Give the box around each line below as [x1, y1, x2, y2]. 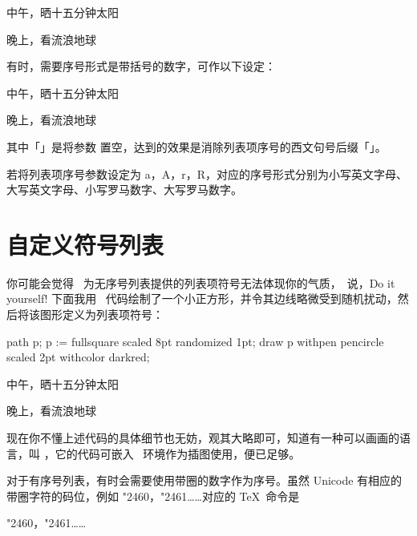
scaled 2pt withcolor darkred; [6, 349, 150, 365]
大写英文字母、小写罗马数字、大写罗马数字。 [6, 181, 242, 198]
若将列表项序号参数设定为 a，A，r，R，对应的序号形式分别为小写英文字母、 [6, 165, 407, 182]
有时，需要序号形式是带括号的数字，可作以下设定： [6, 58, 276, 75]
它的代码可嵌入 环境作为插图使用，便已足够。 [55, 445, 301, 461]
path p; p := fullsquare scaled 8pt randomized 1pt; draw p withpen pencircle [6, 332, 384, 349]
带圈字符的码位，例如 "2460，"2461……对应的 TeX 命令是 [6, 487, 300, 504]
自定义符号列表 [6, 228, 164, 260]
